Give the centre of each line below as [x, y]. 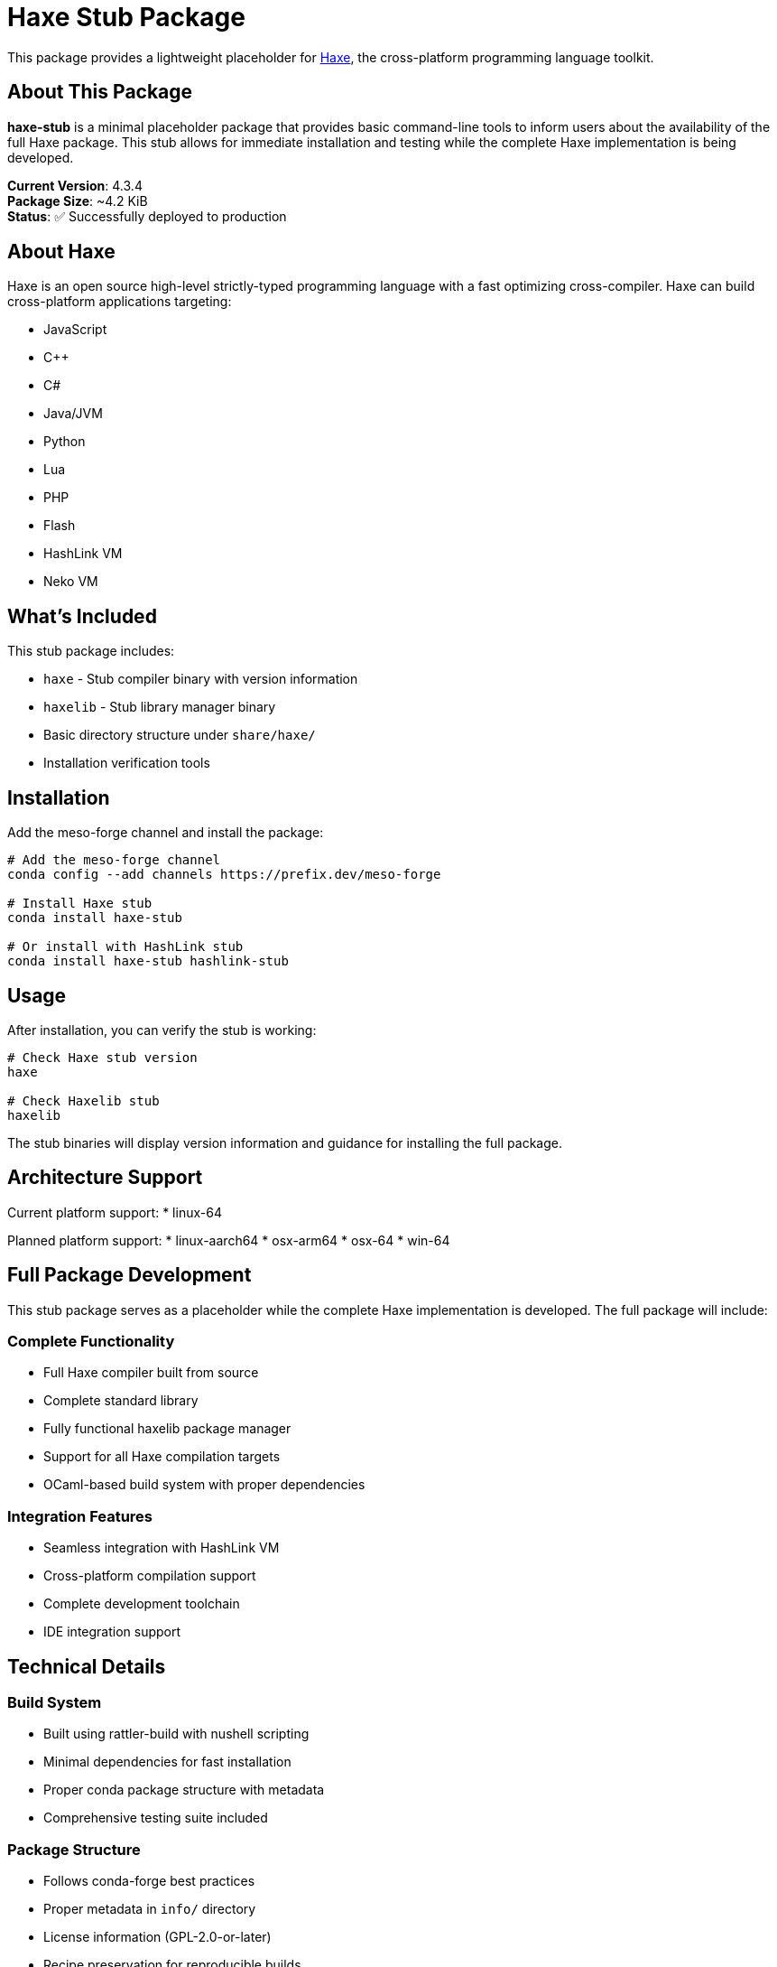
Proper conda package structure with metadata [184, 1790]
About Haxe [61, 252]
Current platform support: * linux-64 [115, 1212]
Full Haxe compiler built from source [151, 1373]
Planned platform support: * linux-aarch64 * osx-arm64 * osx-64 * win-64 [229, 1240]
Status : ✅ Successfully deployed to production [147, 216]
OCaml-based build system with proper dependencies [204, 1485]
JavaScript [75, 330]
